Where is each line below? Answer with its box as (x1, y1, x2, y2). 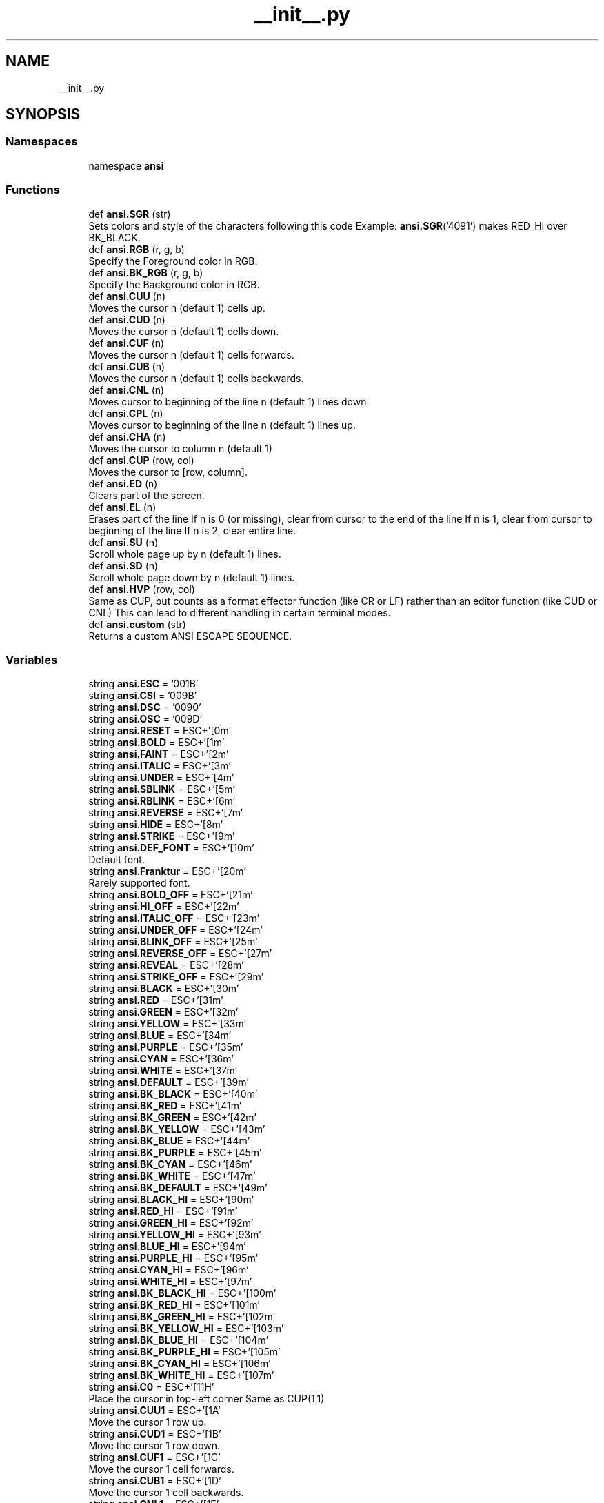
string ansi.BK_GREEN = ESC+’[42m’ (88, 1111, 256, 1124)
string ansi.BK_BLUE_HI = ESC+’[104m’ (88, 1334, 269, 1346)
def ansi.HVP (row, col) (88, 583, 195, 595)
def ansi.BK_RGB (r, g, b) (88, 266, 203, 279)
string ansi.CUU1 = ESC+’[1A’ (88, 1404, 221, 1417)
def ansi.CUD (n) (88, 313, 165, 325)
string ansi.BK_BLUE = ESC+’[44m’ (88, 1135, 250, 1147)
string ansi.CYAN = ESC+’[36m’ (88, 1053, 234, 1065)
